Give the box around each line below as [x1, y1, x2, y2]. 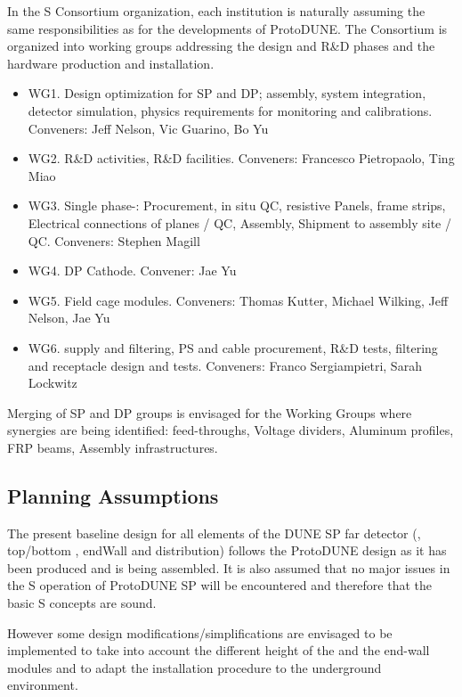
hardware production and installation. [7, 53, 215, 72]
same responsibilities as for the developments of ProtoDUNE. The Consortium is [7, 19, 448, 37]
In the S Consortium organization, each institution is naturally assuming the [7, 2, 426, 20]
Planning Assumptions [7, 481, 219, 509]
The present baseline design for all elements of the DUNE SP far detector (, [7, 523, 421, 542]
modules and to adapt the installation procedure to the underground [7, 658, 382, 676]
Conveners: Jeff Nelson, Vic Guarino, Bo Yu [28, 119, 269, 137]
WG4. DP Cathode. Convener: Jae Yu [28, 261, 237, 280]
